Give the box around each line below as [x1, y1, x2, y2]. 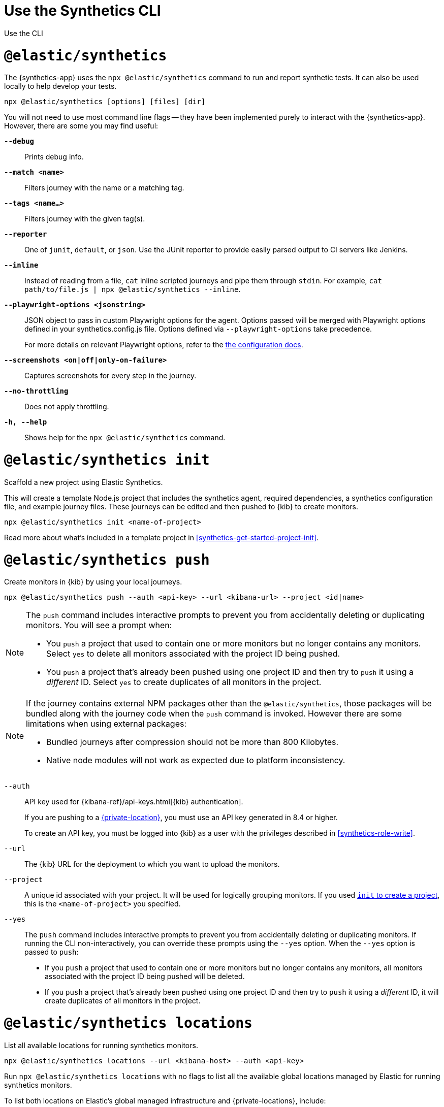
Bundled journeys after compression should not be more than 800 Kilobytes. [46, 737, 339, 747]
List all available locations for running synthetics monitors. [4, 1040, 198, 1050]
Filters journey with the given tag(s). [24, 214, 145, 223]
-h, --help [4, 418, 47, 427]
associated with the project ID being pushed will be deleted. [45, 972, 245, 981]
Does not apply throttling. [24, 402, 109, 411]
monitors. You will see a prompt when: [26, 620, 172, 631]
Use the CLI [4, 28, 43, 38]
